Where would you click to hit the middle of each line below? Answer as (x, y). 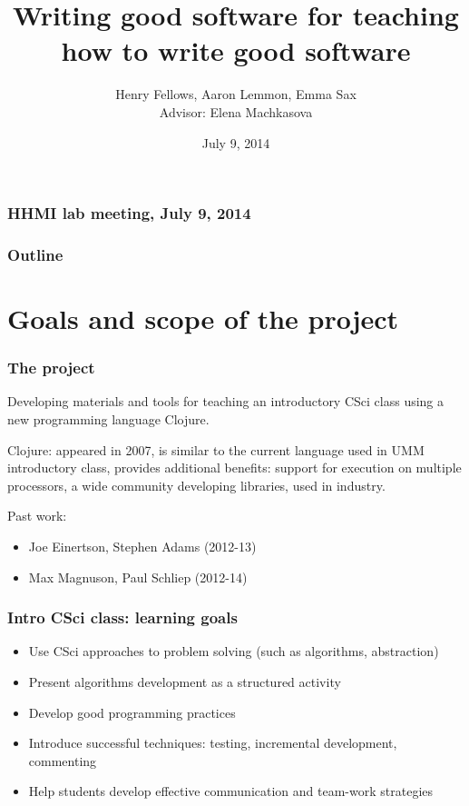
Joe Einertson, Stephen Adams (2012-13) (142, 547)
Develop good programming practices (132, 712)
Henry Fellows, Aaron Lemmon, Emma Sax (236, 94)
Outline (35, 254)
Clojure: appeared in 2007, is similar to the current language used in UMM (216, 449)
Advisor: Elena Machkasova (236, 111)
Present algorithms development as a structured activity (185, 682)
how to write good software (236, 50)
